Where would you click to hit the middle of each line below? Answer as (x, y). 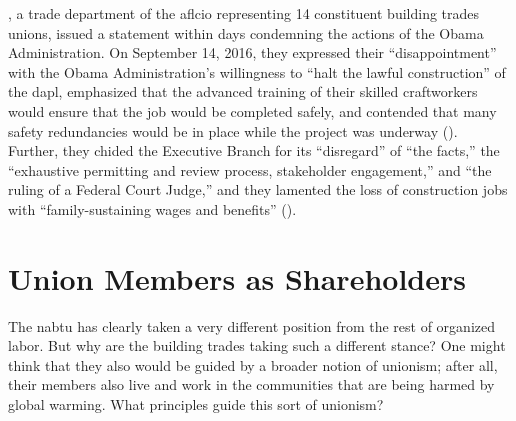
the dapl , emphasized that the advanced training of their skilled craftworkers (243, 91)
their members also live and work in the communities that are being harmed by (251, 384)
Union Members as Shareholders (237, 277)
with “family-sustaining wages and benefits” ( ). (152, 208)
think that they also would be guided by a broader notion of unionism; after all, (253, 364)
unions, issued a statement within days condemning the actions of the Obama (246, 32)
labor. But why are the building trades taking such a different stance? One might (257, 345)
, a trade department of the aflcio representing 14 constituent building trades (244, 13)
